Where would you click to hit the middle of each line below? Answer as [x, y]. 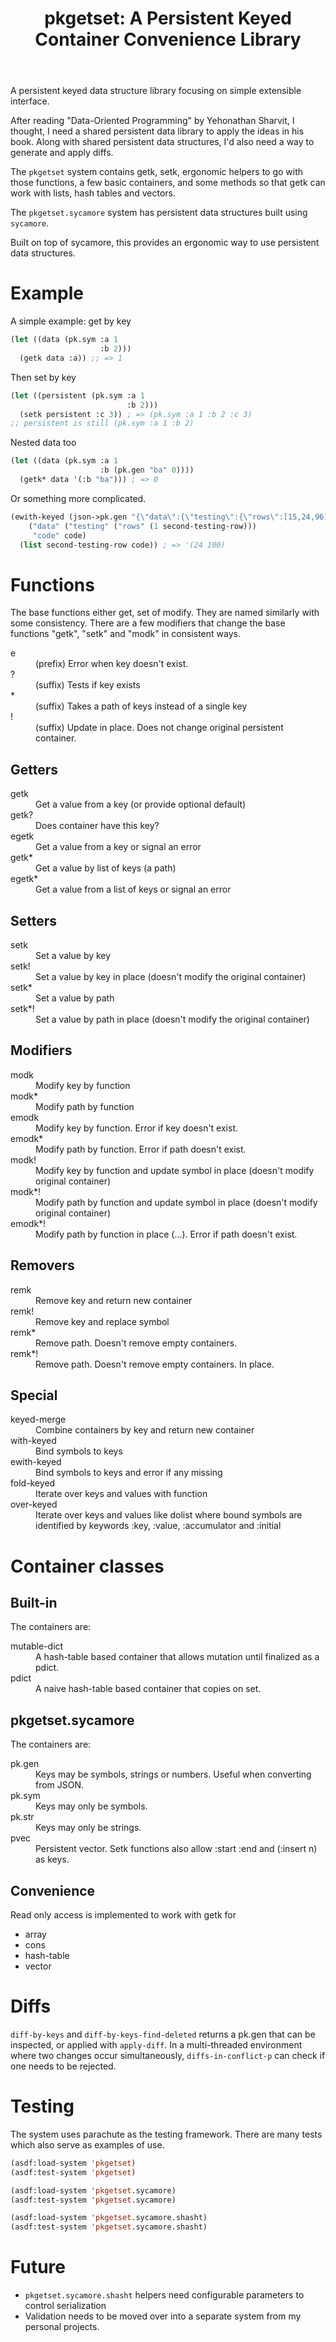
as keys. [52, 1859]
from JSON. [60, 1785]
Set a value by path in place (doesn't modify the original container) [172, 1019]
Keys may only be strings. [88, 1828]
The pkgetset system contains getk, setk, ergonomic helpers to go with [157, 172]
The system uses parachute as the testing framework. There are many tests [166, 2134]
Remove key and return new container [114, 1300]
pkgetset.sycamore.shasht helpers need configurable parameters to [164, 2295]
